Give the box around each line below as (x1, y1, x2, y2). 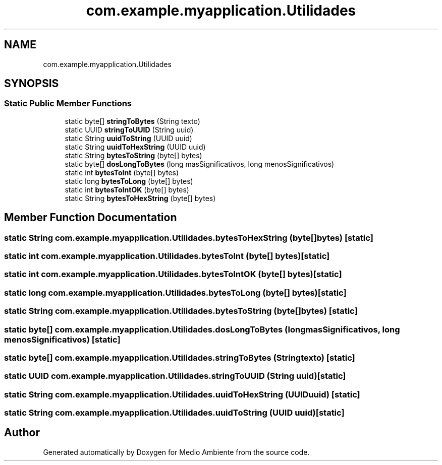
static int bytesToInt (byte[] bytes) (65, 168, 179, 177)
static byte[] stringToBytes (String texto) (65, 116, 200, 125)
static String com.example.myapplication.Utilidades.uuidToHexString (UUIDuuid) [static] (4, 389, 360, 400)
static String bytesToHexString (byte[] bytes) (65, 193, 216, 203)
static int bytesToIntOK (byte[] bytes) (65, 185, 189, 194)
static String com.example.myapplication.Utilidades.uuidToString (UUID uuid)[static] (4, 408, 345, 418)
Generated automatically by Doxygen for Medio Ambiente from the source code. (43, 447, 310, 456)
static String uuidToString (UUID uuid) (65, 134, 192, 143)
